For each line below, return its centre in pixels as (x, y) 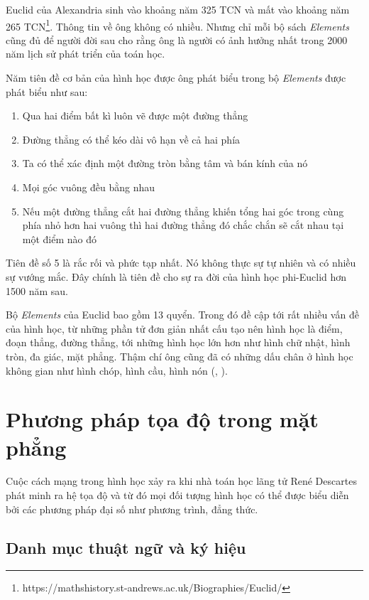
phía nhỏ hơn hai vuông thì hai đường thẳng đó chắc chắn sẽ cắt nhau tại (183, 225)
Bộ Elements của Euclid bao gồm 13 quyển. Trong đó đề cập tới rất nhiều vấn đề (182, 315)
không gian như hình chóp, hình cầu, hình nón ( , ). (117, 370)
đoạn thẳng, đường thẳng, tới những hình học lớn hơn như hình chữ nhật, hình (178, 342)
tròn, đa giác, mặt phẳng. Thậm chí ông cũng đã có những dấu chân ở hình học (180, 356)
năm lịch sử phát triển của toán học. (86, 54)
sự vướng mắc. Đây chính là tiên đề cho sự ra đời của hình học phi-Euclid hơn (176, 276)
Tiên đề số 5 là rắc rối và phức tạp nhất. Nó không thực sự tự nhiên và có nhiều (181, 263)
